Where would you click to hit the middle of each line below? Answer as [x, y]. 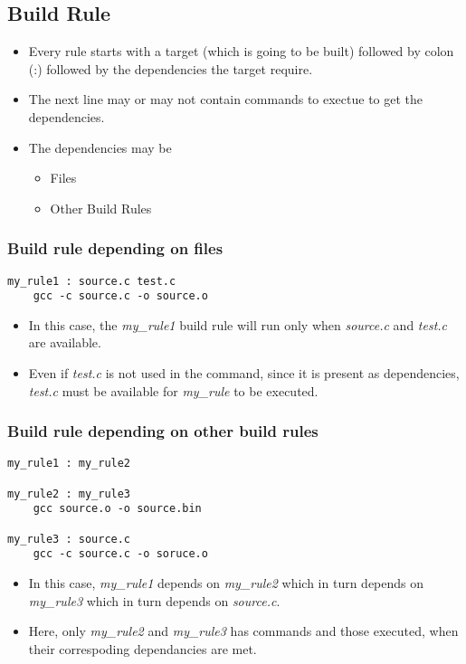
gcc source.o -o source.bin [117, 509]
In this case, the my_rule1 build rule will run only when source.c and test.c [238, 324]
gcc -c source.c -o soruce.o [120, 554]
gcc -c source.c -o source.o [120, 296]
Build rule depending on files [115, 248]
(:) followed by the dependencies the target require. [171, 68]
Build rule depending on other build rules [163, 431]
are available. [65, 342]
